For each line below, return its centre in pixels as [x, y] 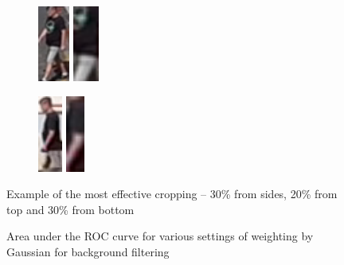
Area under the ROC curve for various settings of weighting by [160, 236]
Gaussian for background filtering [88, 251]
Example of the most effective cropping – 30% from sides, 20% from [172, 194]
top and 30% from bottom [70, 209]
